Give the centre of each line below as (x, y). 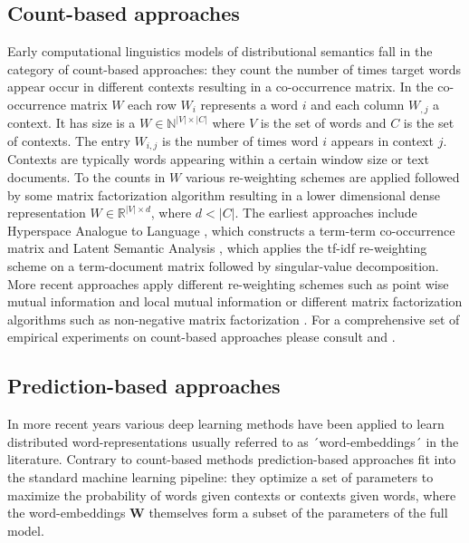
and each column (358, 104)
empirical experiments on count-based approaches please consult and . (201, 337)
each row (152, 104)
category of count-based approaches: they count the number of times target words (234, 68)
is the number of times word (240, 141)
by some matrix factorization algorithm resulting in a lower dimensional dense (224, 194)
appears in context (382, 141)
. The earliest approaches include (326, 213)
